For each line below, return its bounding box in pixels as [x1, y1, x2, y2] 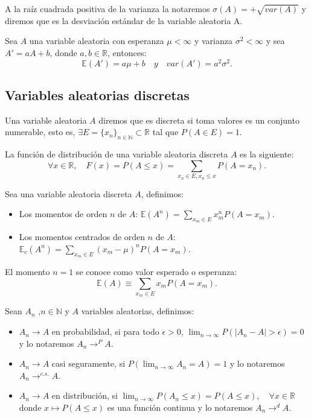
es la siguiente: [240, 148, 294, 160]
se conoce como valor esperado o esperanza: [75, 265, 237, 278]
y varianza [194, 34, 232, 47]
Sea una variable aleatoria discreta [5, 187, 132, 200]
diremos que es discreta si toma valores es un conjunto [98, 113, 300, 126]
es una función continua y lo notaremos [107, 401, 253, 414]
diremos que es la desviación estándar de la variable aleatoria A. [5, 14, 243, 27]
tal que [152, 125, 179, 138]
